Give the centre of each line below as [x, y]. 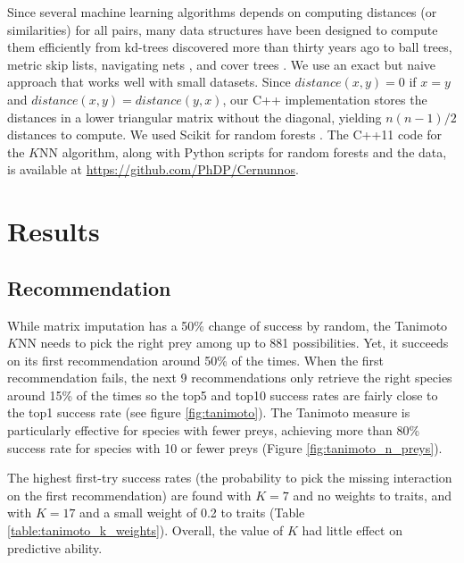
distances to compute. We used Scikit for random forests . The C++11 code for [225, 134]
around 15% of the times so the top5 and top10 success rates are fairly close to [223, 395]
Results [54, 231]
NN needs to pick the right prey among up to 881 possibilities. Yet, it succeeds [233, 343]
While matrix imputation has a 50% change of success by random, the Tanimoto [228, 325]
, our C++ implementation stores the [325, 99]
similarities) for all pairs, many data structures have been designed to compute [223, 29]
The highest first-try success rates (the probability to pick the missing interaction [230, 478]
